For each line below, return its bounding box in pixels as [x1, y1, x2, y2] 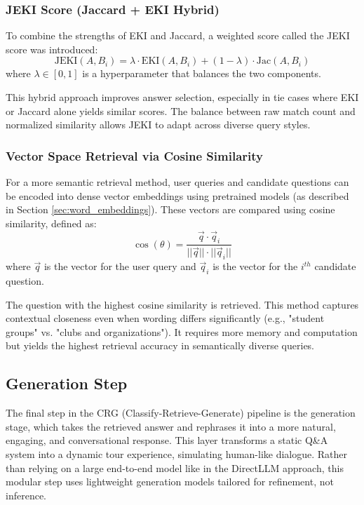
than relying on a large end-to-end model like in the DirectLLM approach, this [6, 460, 344, 475]
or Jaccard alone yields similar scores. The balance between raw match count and [6, 103, 356, 118]
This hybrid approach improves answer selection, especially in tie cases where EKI [6, 90, 359, 104]
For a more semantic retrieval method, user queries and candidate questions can [6, 175, 349, 189]
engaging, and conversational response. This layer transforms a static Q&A [6, 433, 328, 447]
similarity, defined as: [6, 215, 97, 230]
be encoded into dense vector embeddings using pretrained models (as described [6, 188, 349, 203]
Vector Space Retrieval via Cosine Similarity [6, 147, 263, 164]
